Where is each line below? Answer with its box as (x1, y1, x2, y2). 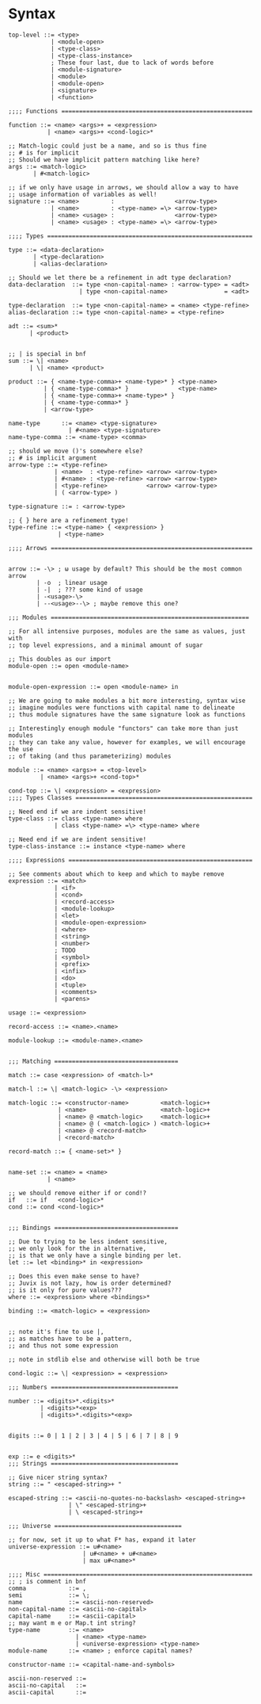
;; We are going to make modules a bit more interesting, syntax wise (8, 697, 246, 705)
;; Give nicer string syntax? (8, 1473, 108, 1481)
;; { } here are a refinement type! (8, 516, 129, 524)
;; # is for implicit (8, 148, 80, 157)
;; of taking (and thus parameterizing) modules (8, 752, 172, 760)
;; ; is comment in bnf (8, 1577, 87, 1585)
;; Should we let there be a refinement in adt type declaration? (8, 273, 232, 281)
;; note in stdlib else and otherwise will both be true (8, 1355, 200, 1363)
